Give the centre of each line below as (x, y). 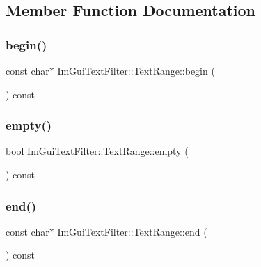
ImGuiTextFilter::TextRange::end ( (132, 231)
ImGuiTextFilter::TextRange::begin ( (136, 70)
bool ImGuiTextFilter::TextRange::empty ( (97, 151)
